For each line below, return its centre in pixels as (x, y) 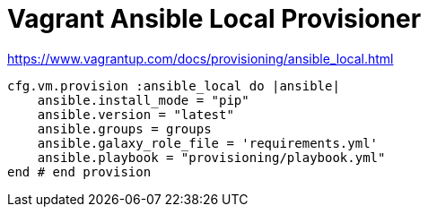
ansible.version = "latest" (135, 114)
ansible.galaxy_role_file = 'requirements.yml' (208, 143)
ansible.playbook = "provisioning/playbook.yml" (211, 157)
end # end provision (79, 171)
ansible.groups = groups (124, 128)
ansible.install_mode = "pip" (143, 100)
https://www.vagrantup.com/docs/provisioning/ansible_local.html (201, 58)
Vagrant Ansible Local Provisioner (214, 19)
